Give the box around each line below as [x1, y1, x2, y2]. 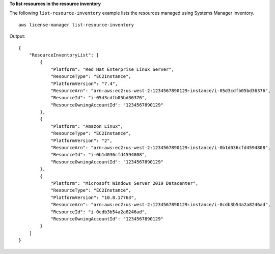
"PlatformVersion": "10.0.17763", [50, 194, 137, 201]
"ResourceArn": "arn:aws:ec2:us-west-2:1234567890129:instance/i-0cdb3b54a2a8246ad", [50, 202, 271, 208]
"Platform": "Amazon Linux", [50, 123, 123, 129]
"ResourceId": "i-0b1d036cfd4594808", [50, 152, 148, 158]
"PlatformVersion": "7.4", [50, 80, 118, 87]
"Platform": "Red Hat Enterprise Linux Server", [50, 66, 174, 72]
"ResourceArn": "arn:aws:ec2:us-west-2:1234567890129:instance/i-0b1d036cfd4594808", [50, 145, 271, 151]
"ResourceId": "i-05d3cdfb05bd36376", [50, 95, 148, 101]
